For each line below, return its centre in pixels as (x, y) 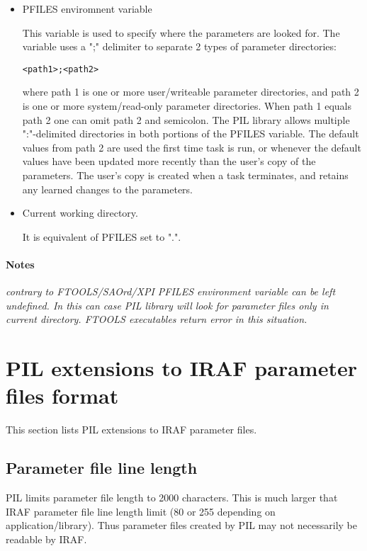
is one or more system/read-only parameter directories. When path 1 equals (187, 106)
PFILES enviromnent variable (87, 8)
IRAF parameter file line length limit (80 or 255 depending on (141, 511)
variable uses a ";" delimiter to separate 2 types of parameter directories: (179, 46)
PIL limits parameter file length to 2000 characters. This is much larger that (172, 498)
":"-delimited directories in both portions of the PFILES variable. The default (191, 134)
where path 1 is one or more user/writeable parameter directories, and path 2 (191, 92)
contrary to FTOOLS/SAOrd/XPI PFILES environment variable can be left (171, 291)
